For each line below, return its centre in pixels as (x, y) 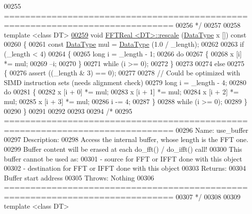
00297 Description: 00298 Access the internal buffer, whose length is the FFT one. (126, 139)
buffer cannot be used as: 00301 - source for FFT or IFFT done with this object (123, 158)
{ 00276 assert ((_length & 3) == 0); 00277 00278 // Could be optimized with (122, 73)
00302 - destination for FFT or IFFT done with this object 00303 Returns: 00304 (125, 168)
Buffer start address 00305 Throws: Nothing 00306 (79, 177)
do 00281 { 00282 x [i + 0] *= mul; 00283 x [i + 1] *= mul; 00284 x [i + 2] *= (121, 92)
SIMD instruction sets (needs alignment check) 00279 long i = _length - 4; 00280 (125, 82)
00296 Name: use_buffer (212, 130)
